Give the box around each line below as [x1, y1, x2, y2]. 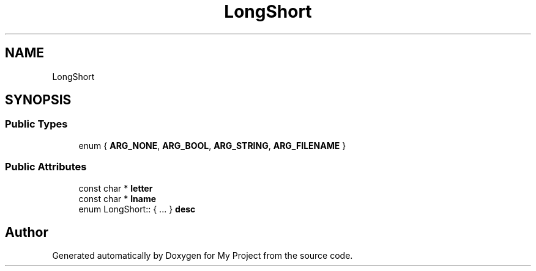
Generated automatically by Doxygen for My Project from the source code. [52, 250, 353, 261]
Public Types [5, 118, 68, 131]
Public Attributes [5, 161, 87, 173]
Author [5, 224, 48, 240]
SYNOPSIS [5, 92, 72, 108]
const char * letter [78, 182, 153, 193]
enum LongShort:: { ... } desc [78, 203, 196, 214]
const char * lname [78, 193, 157, 204]
